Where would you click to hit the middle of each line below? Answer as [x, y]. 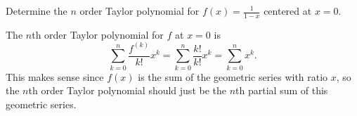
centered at [288, 11]
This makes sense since [55, 76]
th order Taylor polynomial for [98, 34]
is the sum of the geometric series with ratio [233, 76]
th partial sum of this [282, 90]
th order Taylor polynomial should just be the [127, 90]
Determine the [37, 11]
